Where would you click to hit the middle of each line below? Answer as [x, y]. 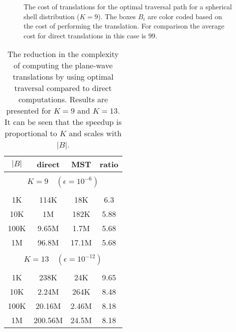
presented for [29, 111]
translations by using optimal [63, 77]
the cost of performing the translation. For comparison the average [124, 26]
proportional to [31, 133]
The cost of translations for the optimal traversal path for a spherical [128, 6]
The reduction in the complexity [63, 54]
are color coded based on [185, 16]
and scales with [95, 133]
